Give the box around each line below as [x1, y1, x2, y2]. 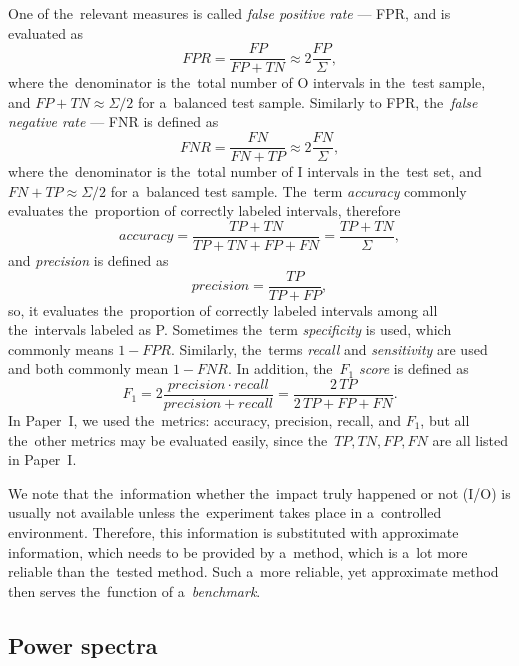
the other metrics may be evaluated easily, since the [8, 429, 328, 450]
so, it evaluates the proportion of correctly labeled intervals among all [8, 299, 438, 320]
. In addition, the [227, 358, 333, 379]
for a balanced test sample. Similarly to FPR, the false [137, 91, 478, 112]
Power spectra [8, 629, 158, 660]
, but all [420, 410, 470, 431]
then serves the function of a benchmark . [8, 580, 261, 601]
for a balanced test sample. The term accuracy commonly [110, 180, 467, 201]
